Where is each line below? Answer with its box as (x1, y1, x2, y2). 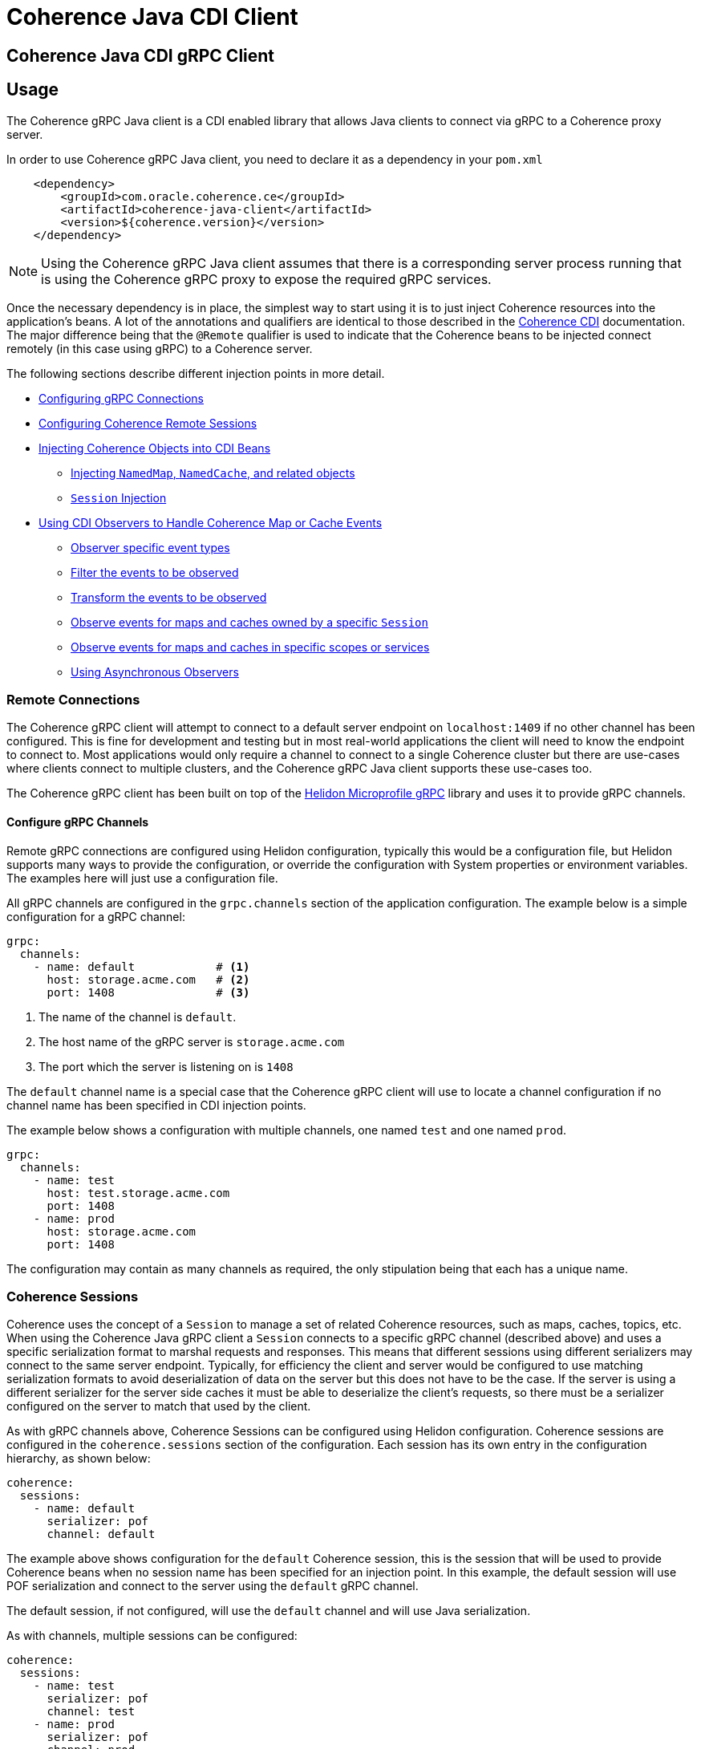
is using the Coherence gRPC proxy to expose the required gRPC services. (41, 270, 492, 287)
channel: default (47, 1528, 156, 1541)
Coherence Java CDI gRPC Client (6, 45, 275, 66)
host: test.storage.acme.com (47, 1186, 230, 1199)
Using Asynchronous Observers (71, 664, 239, 679)
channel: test (47, 1705, 136, 1719)
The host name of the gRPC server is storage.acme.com (38, 1034, 345, 1049)
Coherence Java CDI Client (6, 3, 298, 30)
